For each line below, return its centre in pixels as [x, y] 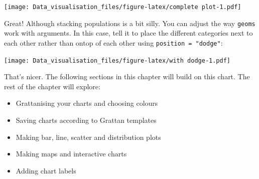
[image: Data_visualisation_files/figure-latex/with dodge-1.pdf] [117, 60]
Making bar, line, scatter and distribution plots [88, 137]
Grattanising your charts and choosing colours [87, 103]
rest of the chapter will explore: [52, 86]
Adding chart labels [46, 170]
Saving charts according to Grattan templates [86, 120]
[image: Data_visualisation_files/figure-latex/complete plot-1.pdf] [123, 7]
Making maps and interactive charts [71, 154]
